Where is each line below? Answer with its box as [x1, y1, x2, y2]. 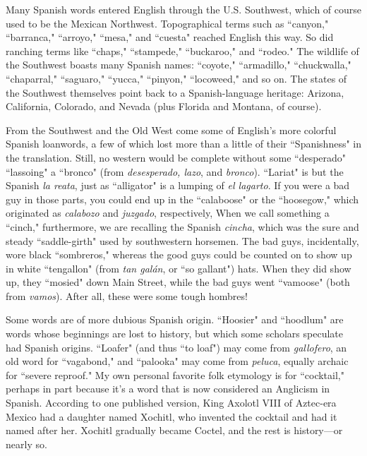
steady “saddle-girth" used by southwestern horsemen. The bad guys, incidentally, [6, 233, 359, 248]
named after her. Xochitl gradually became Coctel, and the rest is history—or [6, 423, 343, 438]
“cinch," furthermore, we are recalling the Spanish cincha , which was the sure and [6, 219, 359, 234]
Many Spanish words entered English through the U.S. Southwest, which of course [6, 2, 361, 16]
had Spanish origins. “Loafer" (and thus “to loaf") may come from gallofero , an [6, 340, 347, 354]
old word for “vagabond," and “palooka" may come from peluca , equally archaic [6, 354, 349, 368]
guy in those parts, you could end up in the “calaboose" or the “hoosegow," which [6, 191, 359, 206]
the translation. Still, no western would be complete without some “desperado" [6, 150, 347, 164]
